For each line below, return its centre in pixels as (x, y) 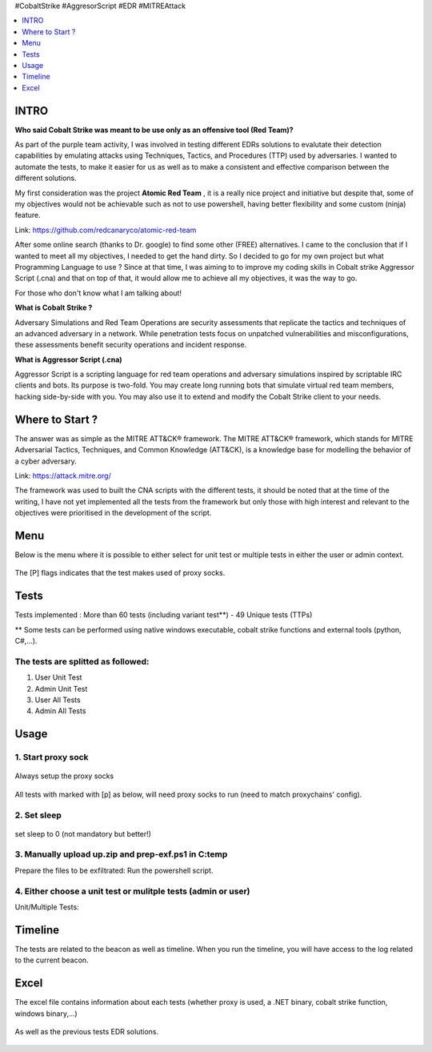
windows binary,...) (46, 1014)
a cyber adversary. (46, 461)
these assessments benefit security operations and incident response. (131, 345)
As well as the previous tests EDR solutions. (87, 1031)
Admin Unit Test (61, 689)
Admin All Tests (60, 711)
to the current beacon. (52, 960)
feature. (28, 215)
